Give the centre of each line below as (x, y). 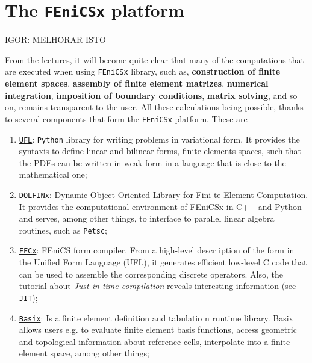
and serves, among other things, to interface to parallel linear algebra (147, 218)
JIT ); (28, 297)
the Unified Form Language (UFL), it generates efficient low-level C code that (163, 262)
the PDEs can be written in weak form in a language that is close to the (152, 162)
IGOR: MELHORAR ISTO (55, 39)
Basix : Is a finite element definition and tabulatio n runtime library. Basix (156, 318)
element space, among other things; (84, 353)
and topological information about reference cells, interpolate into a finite (154, 341)
